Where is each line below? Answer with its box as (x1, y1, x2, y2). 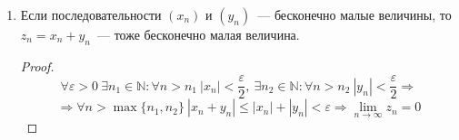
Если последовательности (20, 5, 162, 23)
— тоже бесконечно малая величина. (96, 25, 300, 43)
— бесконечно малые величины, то (257, 5, 452, 23)
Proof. (20, 56, 55, 75)
